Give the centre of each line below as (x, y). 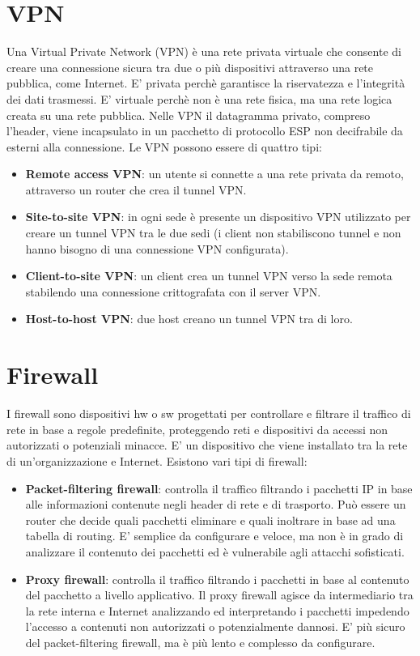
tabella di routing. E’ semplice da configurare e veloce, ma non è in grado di (214, 536)
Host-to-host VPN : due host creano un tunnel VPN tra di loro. (189, 319)
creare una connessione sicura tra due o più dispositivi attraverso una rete (190, 67)
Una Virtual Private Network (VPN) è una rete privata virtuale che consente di (204, 51)
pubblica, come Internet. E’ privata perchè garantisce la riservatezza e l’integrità (206, 83)
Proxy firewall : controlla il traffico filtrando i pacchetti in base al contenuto (217, 579)
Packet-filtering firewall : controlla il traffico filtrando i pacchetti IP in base (219, 488)
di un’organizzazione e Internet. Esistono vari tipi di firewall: (157, 460)
